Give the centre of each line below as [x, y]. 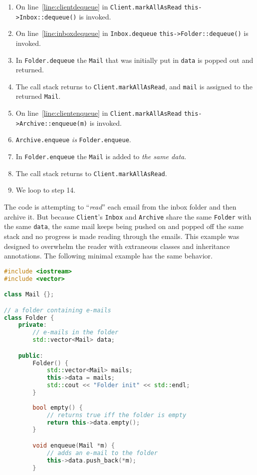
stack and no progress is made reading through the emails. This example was [122, 236]
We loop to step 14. [46, 190]
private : [32, 325]
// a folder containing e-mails [58, 310]
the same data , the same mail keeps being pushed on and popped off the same [124, 226]
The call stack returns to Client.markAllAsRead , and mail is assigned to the [134, 86]
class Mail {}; [29, 295]
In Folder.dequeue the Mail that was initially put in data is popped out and [134, 60]
